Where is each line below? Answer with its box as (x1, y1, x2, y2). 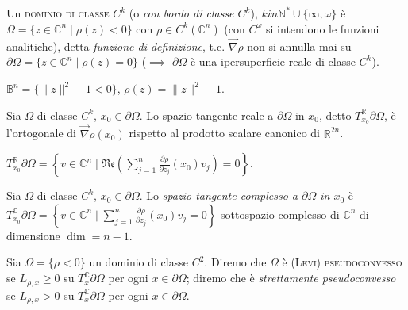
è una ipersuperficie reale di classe (190, 53, 356, 70)
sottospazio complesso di (221, 205, 340, 222)
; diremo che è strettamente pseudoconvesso (186, 270, 396, 286)
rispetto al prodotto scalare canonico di (129, 124, 320, 141)
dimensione (6, 227, 60, 243)
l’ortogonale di (6, 124, 76, 141)
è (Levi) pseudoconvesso (282, 254, 402, 270)
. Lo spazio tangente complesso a (139, 187, 298, 204)
